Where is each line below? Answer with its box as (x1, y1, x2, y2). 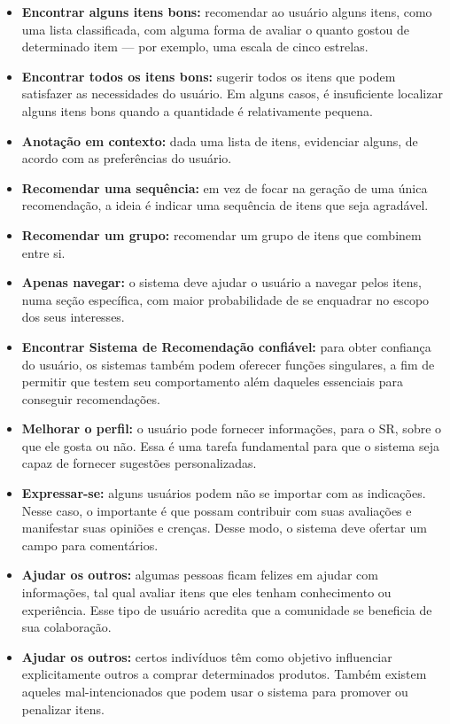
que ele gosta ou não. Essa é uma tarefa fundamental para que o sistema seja (21, 436, 440, 455)
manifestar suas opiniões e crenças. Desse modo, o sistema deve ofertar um (21, 518, 427, 537)
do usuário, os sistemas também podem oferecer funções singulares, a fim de (21, 354, 435, 373)
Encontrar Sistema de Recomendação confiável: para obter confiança (21, 337, 431, 355)
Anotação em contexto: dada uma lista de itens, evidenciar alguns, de (21, 131, 418, 150)
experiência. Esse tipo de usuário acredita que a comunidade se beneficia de (21, 600, 432, 619)
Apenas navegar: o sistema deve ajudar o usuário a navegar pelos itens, (21, 273, 422, 292)
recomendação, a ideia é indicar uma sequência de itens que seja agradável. (21, 196, 429, 214)
